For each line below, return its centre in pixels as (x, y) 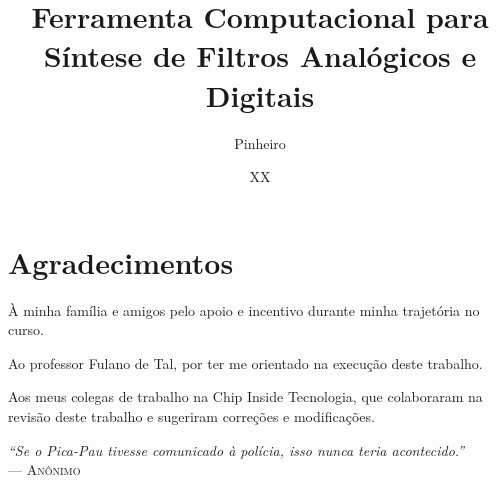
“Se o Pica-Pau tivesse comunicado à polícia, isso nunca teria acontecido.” (236, 449)
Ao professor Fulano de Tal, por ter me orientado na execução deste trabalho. (245, 362)
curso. (26, 329)
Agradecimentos (121, 261)
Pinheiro (260, 142)
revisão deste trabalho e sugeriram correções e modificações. (191, 416)
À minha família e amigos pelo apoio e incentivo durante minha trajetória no (244, 309)
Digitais (260, 94)
